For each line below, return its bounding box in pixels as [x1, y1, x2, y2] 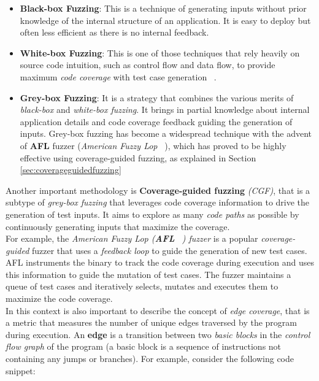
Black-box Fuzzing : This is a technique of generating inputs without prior [20, 2, 307, 14]
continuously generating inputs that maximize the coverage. [6, 220, 230, 233]
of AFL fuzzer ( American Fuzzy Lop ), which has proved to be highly [20, 139, 286, 152]
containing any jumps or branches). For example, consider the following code [6, 352, 294, 365]
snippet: [6, 364, 36, 377]
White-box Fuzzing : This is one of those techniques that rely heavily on [20, 46, 300, 59]
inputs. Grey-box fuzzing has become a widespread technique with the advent [20, 127, 312, 140]
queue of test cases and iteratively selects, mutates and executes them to [6, 280, 279, 293]
